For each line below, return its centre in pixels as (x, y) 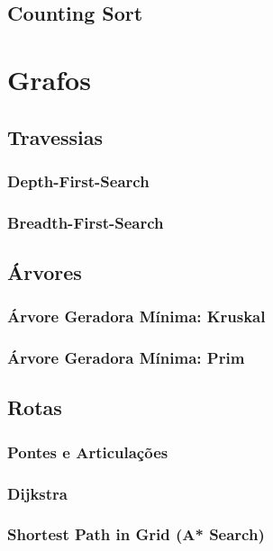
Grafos (49, 79)
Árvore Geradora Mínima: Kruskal (136, 316)
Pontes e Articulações (88, 452)
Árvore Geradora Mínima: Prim (126, 358)
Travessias (55, 136)
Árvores (45, 272)
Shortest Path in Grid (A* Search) (136, 534)
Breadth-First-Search (86, 222)
